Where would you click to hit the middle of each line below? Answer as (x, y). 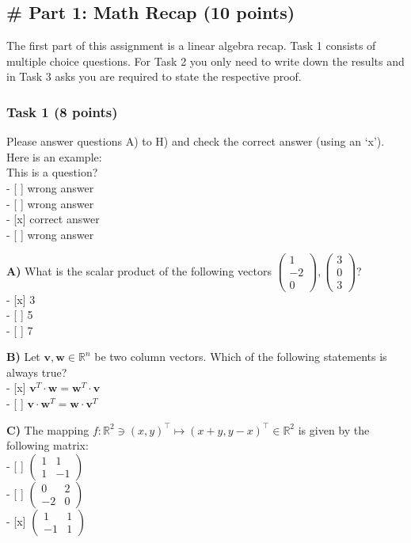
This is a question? (52, 172)
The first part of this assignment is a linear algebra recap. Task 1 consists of (191, 46)
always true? (37, 372)
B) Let (23, 357)
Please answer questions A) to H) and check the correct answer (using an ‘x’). (196, 141)
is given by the (334, 429)
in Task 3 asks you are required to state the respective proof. (154, 76)
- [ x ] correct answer (53, 219)
